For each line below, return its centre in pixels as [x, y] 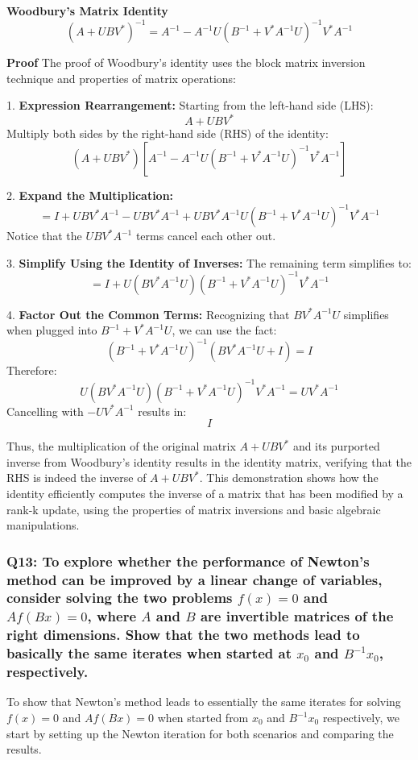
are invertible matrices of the [297, 616]
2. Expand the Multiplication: [90, 195]
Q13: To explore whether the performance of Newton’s [188, 561]
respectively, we [361, 718]
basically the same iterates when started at [149, 653]
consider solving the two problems [120, 598]
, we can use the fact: [224, 330]
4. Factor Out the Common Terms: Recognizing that [148, 314]
